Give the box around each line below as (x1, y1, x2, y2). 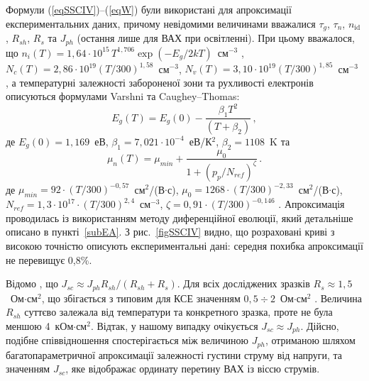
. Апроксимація (278, 197, 345, 211)
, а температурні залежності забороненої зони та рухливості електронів (6, 74, 314, 89)
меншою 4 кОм (6, 318, 74, 333)
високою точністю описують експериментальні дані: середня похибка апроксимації (6, 238, 363, 253)
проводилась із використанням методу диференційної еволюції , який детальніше (6, 210, 353, 225)
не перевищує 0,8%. (6, 252, 92, 267)
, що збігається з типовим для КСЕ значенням (41, 290, 241, 305)
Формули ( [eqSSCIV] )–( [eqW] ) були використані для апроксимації (6, 2, 292, 16)
